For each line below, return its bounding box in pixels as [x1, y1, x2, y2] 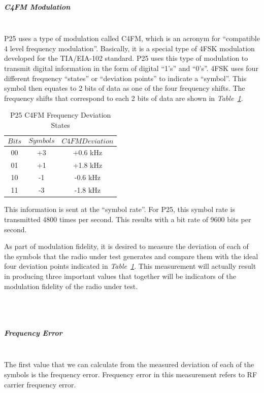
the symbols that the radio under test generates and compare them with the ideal [4, 251, 258, 261]
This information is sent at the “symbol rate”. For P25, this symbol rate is [4, 204, 235, 215]
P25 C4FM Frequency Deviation [10, 110, 111, 120]
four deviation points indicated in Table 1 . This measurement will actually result [4, 261, 256, 271]
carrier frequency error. [4, 379, 76, 389]
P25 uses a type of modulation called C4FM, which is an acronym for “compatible [4, 33, 260, 44]
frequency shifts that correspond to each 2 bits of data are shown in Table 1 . [4, 92, 243, 103]
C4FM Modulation [4, 1, 71, 12]
